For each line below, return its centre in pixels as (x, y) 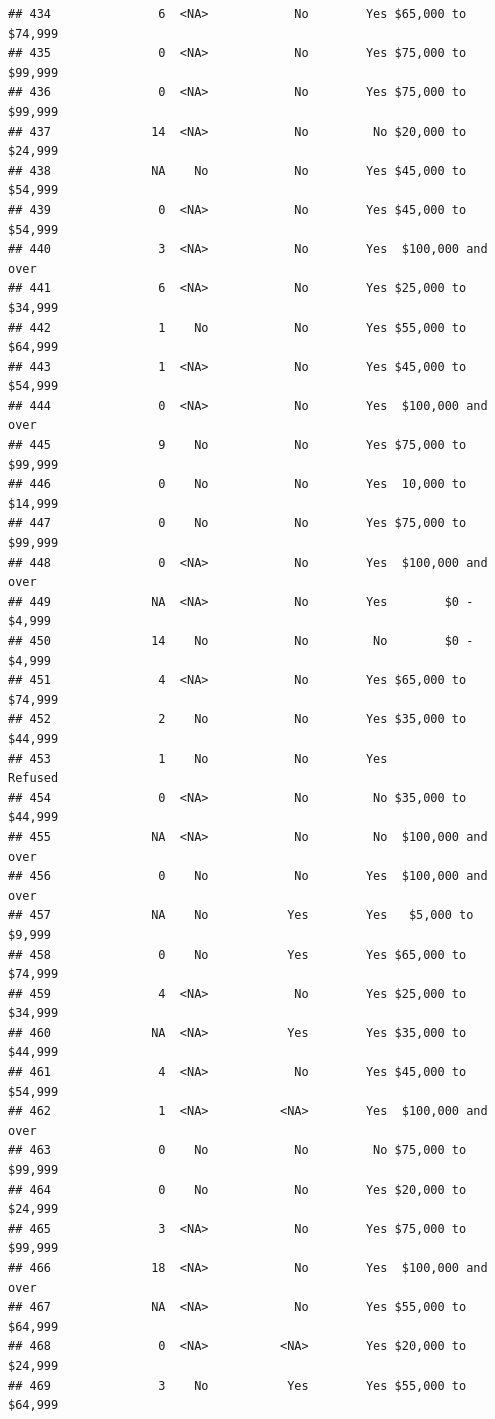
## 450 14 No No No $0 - (241, 641)
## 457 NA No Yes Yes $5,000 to (241, 915)
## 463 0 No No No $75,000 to (237, 1150)
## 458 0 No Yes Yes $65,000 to (237, 954)
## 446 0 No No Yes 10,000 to (237, 484)
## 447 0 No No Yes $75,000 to (237, 523)
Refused (33, 778)
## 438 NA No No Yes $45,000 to (237, 170)
